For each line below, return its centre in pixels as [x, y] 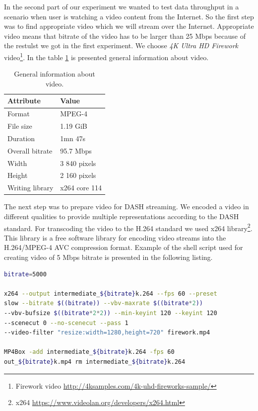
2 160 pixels [78, 175]
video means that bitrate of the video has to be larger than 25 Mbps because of [125, 36]
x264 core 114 [81, 188]
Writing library [31, 188]
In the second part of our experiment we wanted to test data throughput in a [122, 6]
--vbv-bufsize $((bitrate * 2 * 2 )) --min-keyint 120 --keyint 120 [111, 313]
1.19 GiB [74, 126]
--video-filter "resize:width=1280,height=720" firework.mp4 [107, 333]
